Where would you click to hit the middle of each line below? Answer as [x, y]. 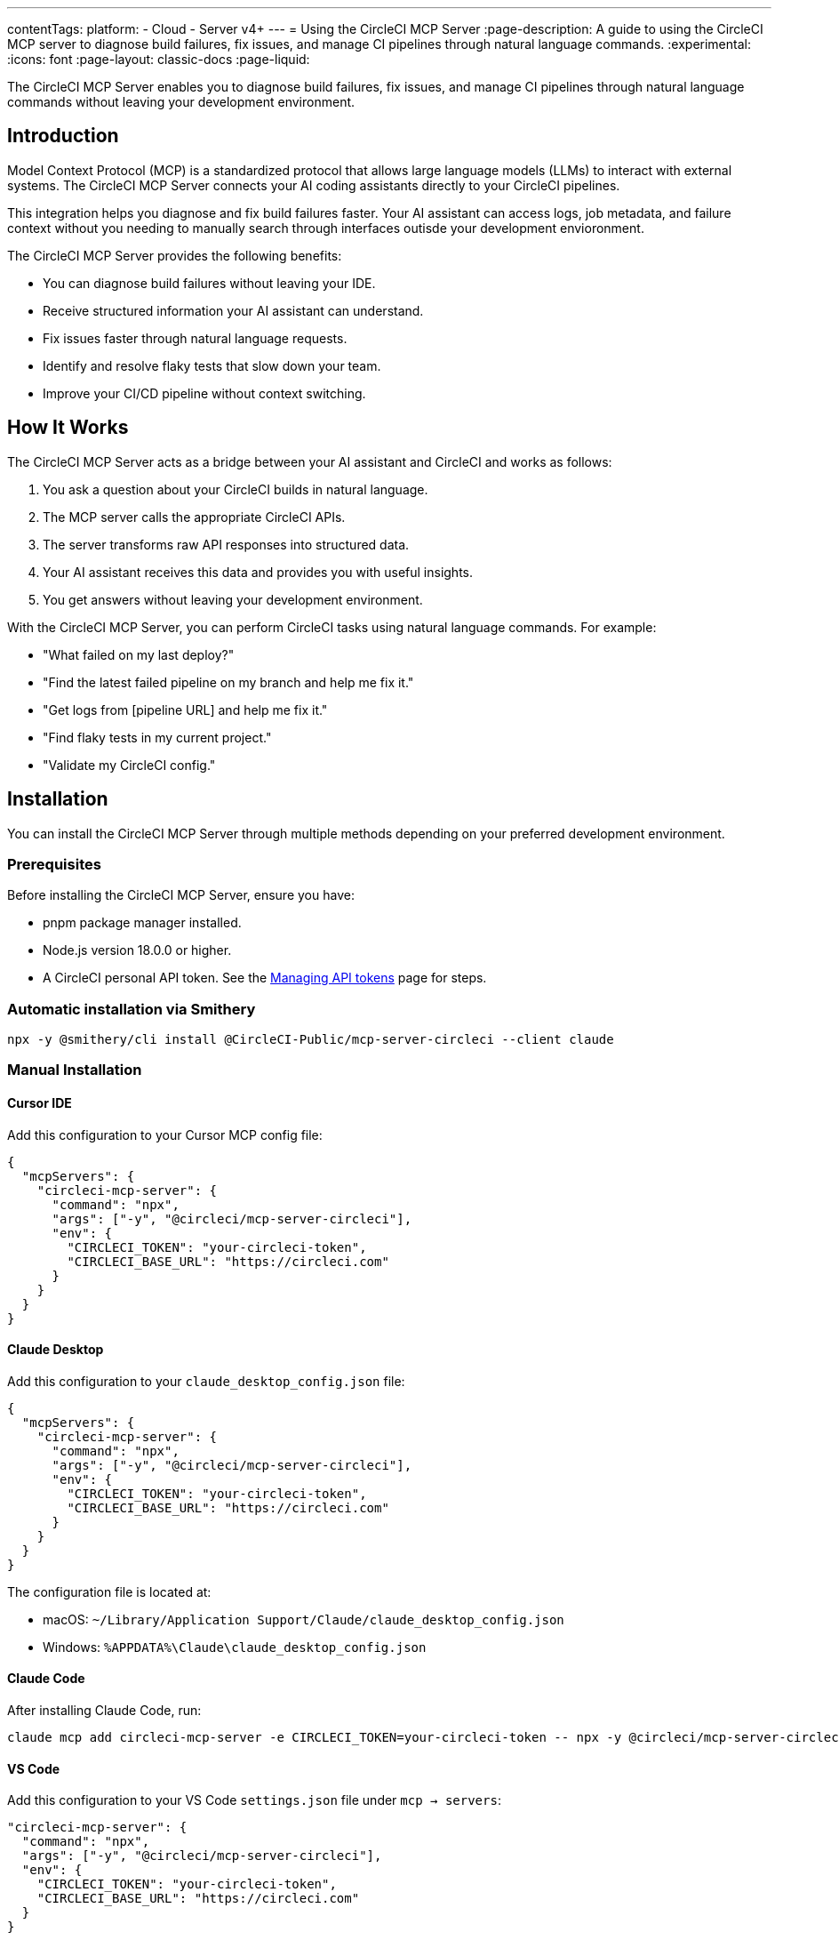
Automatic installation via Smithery [132, 1009]
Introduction [63, 136]
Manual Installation [75, 1070]
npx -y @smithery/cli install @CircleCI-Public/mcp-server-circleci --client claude [311, 1040]
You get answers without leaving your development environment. [233, 599]
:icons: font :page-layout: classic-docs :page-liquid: [159, 59]
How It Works [68, 428]
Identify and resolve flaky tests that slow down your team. [212, 365]
